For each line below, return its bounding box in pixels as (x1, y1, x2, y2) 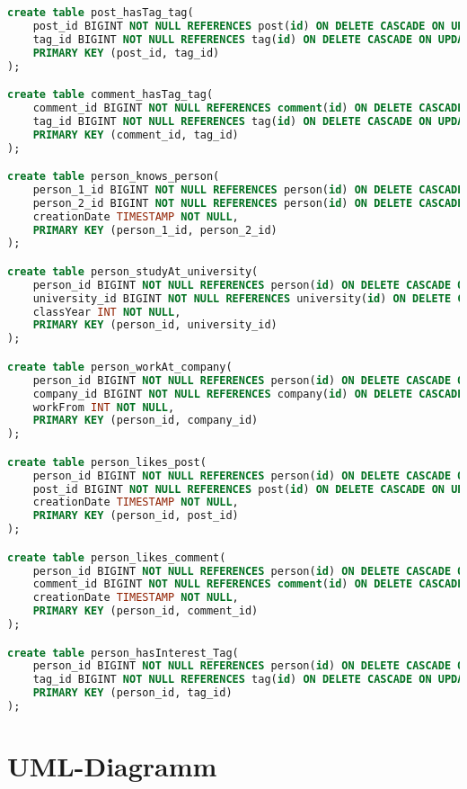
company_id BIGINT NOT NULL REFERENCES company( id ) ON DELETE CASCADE (32, 387, 464, 400)
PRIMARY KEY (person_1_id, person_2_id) (32, 223, 278, 237)
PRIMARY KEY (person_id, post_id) (32, 509, 239, 523)
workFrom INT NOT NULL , (32, 400, 175, 414)
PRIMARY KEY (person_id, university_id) (32, 318, 278, 332)
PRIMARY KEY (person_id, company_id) (32, 414, 259, 427)
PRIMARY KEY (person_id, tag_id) (32, 686, 233, 700)
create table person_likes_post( (7, 455, 207, 469)
